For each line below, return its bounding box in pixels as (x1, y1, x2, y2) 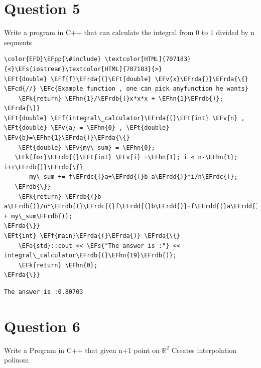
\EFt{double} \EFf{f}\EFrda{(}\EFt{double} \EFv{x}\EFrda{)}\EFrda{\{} (4, 75, 248, 83)
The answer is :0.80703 (4, 288, 83, 295)
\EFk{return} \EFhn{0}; (18, 261, 98, 269)
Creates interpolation (171, 344, 237, 355)
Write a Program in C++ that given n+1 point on (4, 344, 160, 355)
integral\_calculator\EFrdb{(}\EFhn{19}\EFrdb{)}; (4, 252, 177, 259)
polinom (4, 354, 29, 365)
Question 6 (4, 315, 80, 336)
